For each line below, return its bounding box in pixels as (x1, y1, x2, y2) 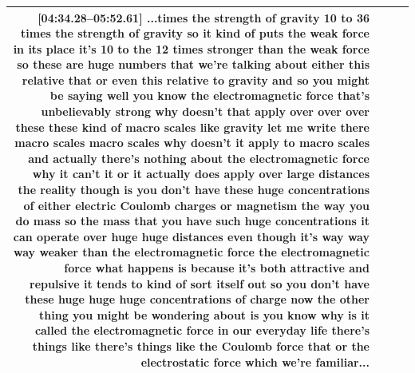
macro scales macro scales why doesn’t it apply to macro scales (14, 134, 370, 151)
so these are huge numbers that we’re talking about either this (17, 56, 370, 73)
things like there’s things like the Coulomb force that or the (32, 337, 370, 354)
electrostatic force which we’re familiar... (140, 353, 370, 370)
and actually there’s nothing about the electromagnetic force (28, 149, 370, 166)
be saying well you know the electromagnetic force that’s (49, 87, 370, 104)
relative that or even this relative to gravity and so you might (22, 71, 370, 88)
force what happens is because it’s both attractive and (64, 260, 370, 276)
